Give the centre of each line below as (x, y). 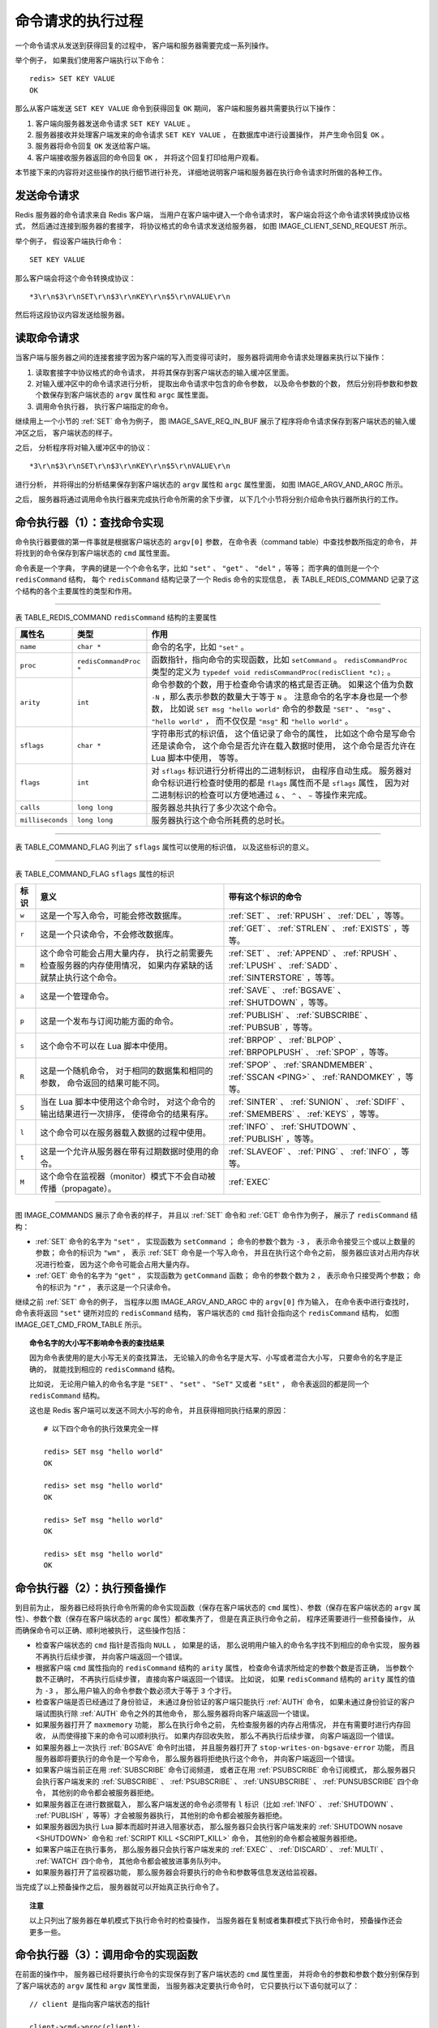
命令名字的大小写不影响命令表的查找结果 (97, 1343)
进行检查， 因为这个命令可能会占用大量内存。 (118, 1264)
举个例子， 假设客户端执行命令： (69, 241)
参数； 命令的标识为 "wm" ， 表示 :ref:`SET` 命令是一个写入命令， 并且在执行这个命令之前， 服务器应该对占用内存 (224, 1252)
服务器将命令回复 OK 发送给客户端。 (95, 146)
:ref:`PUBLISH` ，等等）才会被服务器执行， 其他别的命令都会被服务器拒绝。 (161, 1815)
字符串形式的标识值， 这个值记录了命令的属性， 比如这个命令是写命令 (283, 734)
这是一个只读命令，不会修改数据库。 (109, 935)
